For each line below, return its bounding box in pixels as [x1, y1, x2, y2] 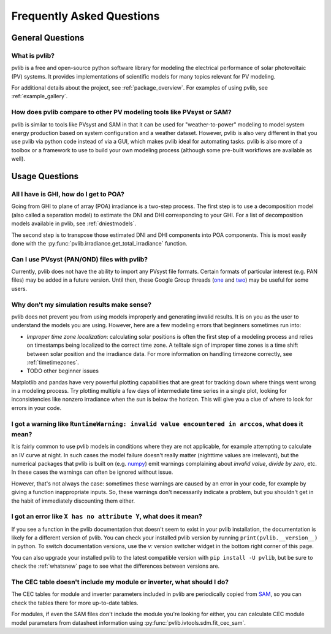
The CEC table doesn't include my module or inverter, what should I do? [11, 578, 229, 586]
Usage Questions [11, 171, 79, 181]
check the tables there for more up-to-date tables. [11, 599, 139, 606]
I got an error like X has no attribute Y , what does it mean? [11, 512, 202, 521]
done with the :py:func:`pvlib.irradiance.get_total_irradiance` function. [11, 239, 188, 247]
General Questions [11, 33, 85, 43]
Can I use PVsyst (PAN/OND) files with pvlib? [11, 255, 148, 263]
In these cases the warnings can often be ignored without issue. [11, 468, 173, 476]
